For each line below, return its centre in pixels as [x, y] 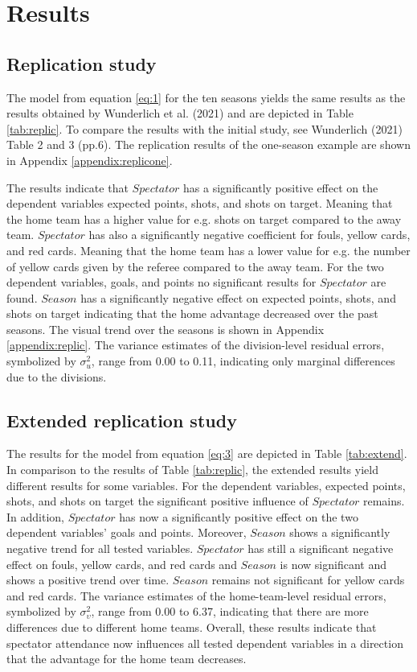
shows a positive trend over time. [88, 580]
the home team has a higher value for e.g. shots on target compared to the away [204, 219]
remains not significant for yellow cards [308, 580]
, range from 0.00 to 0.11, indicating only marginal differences [243, 361]
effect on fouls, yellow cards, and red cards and [122, 564]
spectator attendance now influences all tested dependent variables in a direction [205, 643]
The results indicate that [67, 187]
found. [22, 297]
